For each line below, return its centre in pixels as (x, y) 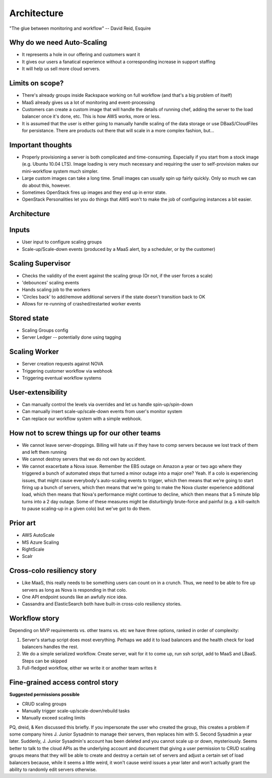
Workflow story (34, 618)
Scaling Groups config (45, 330)
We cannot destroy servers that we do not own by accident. (84, 459)
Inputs (20, 230)
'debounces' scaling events (50, 282)
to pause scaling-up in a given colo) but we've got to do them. (86, 509)
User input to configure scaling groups (62, 242)
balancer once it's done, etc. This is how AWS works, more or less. (91, 117)
